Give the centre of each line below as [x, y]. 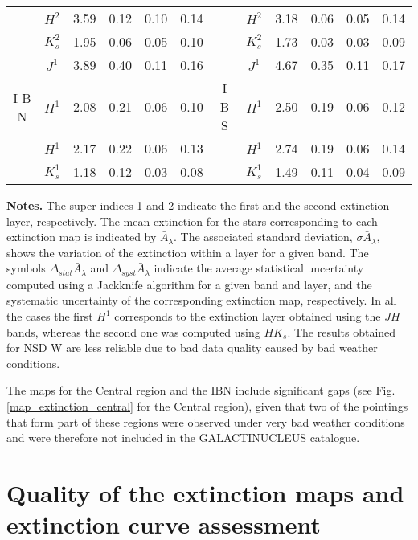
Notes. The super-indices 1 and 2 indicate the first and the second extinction [198, 205]
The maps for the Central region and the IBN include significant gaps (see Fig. [201, 390]
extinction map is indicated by [82, 237]
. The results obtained [342, 331]
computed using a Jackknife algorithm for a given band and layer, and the [189, 284]
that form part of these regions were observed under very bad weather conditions [206, 421]
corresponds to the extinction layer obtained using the [248, 316]
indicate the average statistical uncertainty [259, 268]
